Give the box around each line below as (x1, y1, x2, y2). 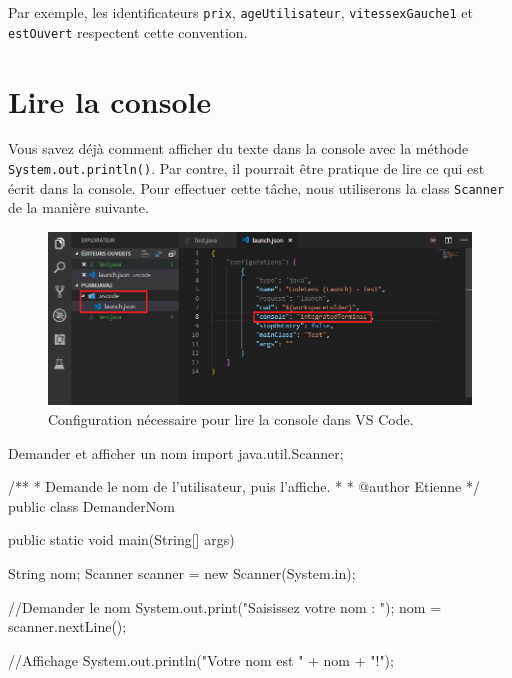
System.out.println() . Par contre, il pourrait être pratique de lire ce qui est (8, 158, 485, 179)
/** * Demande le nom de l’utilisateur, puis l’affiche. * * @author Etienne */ (8, 476, 480, 497)
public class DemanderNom (8, 495, 175, 516)
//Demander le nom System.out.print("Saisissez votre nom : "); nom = (8, 596, 442, 617)
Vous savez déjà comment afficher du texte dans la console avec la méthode (8, 138, 469, 159)
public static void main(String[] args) (8, 529, 235, 550)
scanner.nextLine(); (8, 616, 127, 637)
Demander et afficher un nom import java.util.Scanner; (8, 442, 344, 463)
